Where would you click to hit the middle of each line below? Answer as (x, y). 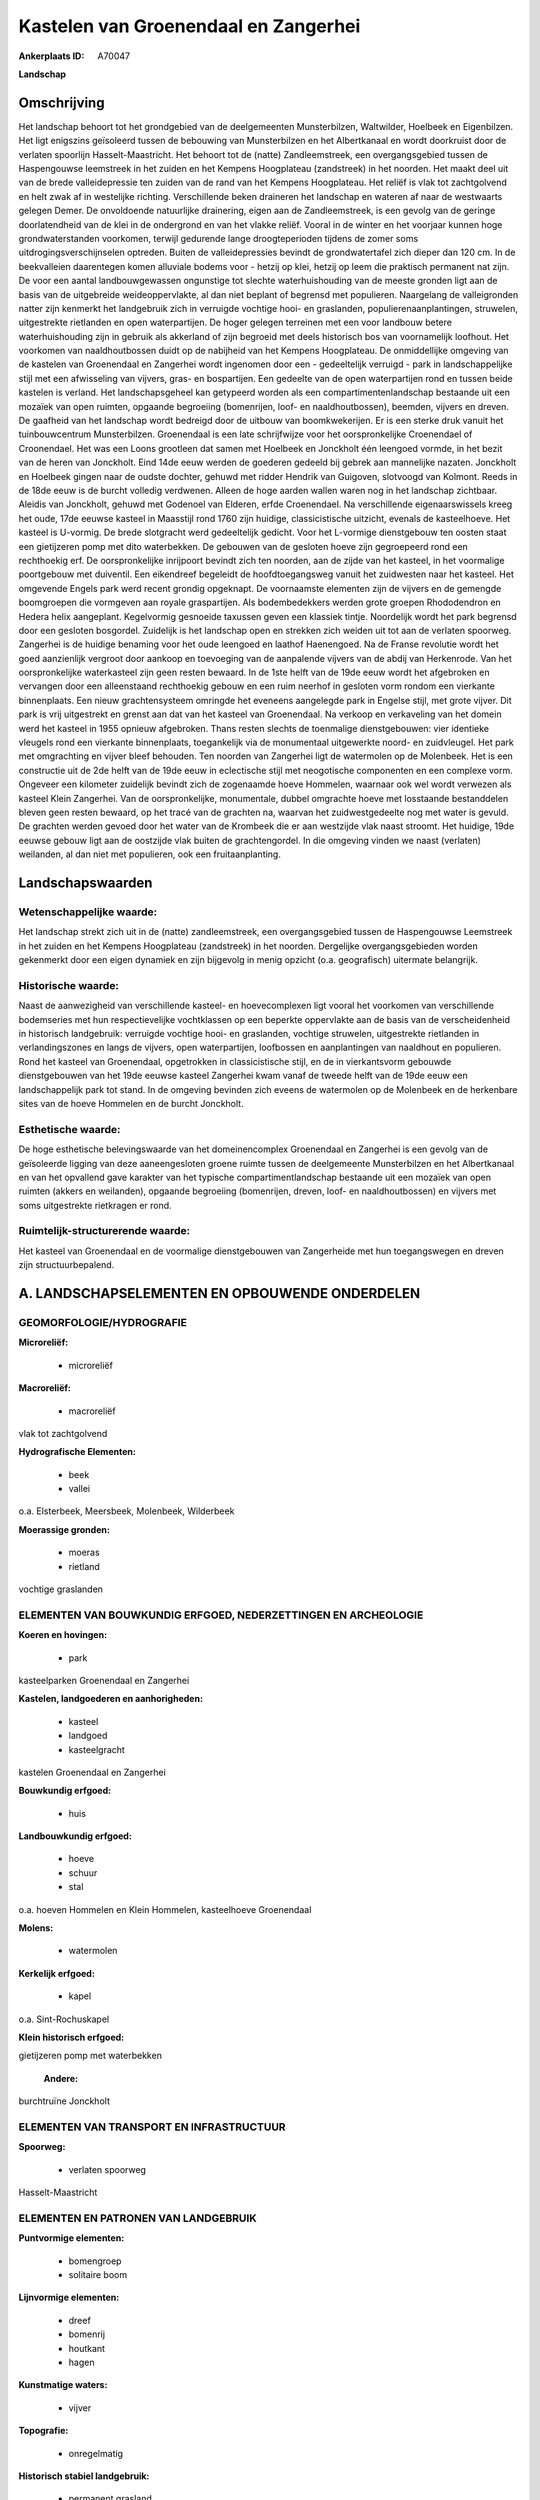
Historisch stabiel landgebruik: (84, 2476)
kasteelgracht (96, 1749)
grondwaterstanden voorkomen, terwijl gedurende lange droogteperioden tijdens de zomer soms (218, 238)
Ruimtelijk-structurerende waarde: (104, 1231)
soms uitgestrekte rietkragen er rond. (95, 1205)
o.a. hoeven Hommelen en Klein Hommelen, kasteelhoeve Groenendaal (165, 1909)
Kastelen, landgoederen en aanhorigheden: (111, 1699)
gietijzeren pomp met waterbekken (90, 2056)
